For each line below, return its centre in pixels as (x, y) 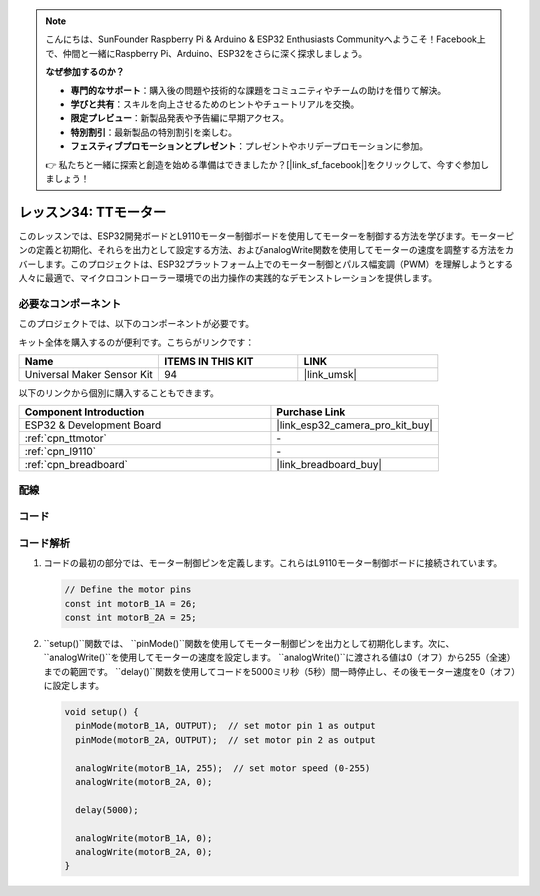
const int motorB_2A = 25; (130, 617)
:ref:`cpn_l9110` (60, 452)
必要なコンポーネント (70, 303)
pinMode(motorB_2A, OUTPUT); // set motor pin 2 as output (225, 739)
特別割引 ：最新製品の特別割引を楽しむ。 (153, 132)
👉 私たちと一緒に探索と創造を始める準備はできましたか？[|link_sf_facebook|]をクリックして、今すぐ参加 (263, 164)
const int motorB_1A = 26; (130, 603)
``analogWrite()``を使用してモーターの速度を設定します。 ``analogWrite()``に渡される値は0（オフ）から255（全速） (279, 657)
